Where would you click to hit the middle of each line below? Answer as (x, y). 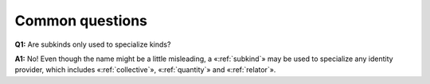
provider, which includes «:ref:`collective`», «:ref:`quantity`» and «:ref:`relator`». (145, 70)
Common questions (81, 21)
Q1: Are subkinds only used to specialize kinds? (93, 44)
